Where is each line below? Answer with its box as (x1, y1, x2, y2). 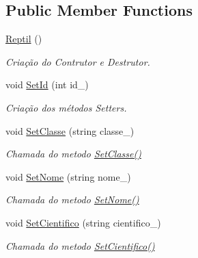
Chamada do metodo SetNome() (5, 192, 139, 207)
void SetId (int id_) (5, 77, 89, 92)
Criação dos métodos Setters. (5, 100, 127, 114)
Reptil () (5, 31, 42, 46)
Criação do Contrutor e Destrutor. (5, 54, 150, 68)
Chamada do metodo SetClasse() (5, 146, 141, 161)
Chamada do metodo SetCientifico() (5, 238, 155, 253)
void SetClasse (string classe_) (5, 123, 135, 138)
